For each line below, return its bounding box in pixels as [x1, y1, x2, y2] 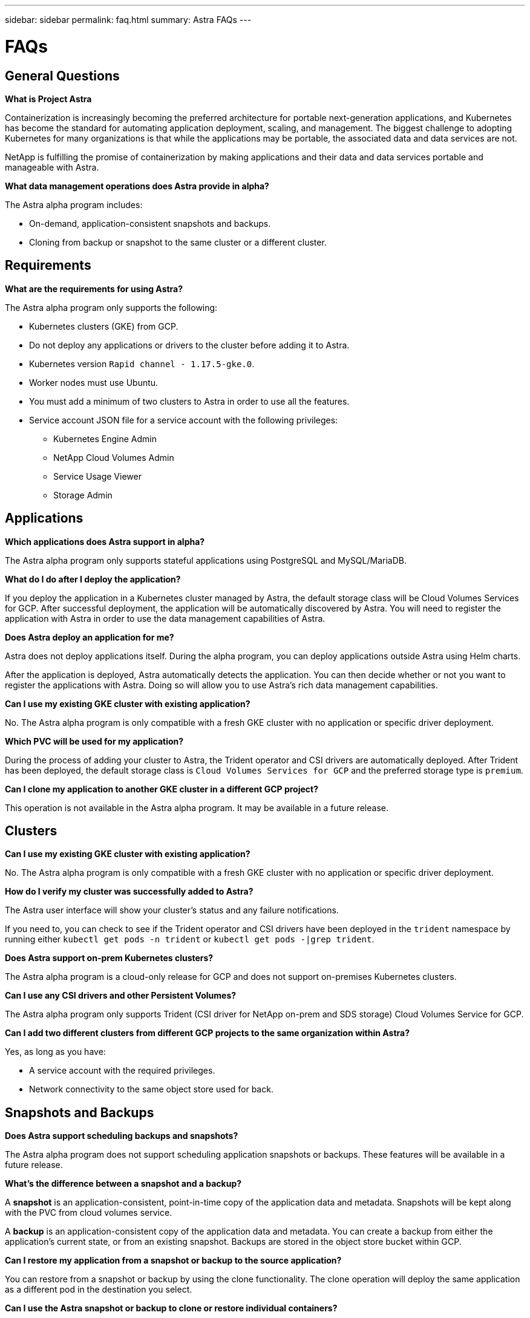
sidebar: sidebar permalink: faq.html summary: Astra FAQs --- [5, 15, 252, 25]
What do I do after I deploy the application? [5, 573, 181, 584]
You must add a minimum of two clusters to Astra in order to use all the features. [29, 396, 350, 406]
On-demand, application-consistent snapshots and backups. [29, 218, 271, 229]
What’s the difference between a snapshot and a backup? [5, 1178, 242, 1189]
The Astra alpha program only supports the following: [5, 302, 218, 313]
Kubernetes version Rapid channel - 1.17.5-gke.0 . [29, 358, 255, 369]
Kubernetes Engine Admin [53, 433, 157, 444]
